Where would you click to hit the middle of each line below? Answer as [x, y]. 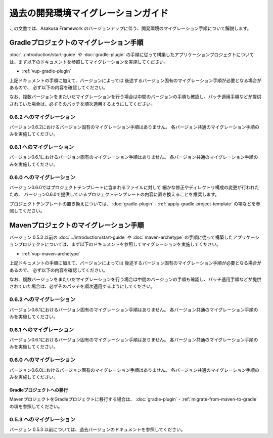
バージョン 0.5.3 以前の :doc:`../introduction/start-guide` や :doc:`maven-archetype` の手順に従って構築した [121, 237]
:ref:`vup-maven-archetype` [51, 253]
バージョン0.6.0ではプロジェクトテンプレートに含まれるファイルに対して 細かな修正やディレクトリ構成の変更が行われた [134, 187]
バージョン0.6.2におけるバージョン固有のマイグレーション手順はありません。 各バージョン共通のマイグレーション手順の [134, 127]
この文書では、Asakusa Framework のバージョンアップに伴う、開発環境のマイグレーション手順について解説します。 [130, 28]
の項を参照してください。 [36, 406]
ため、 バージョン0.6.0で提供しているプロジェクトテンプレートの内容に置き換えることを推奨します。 [114, 194]
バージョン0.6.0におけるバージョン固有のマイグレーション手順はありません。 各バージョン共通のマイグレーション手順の [134, 370]
